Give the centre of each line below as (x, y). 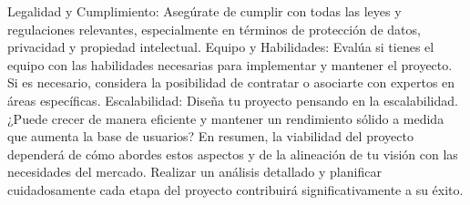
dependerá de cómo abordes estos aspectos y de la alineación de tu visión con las (233, 154)
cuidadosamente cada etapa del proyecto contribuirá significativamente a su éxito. (235, 189)
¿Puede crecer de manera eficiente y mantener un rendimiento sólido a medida (226, 118)
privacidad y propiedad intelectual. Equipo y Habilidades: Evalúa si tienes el (221, 47)
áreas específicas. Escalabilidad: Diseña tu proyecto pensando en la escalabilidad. (233, 100)
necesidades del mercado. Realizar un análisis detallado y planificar (194, 172)
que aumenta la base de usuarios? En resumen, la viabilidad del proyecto (210, 136)
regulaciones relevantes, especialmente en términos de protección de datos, (214, 29)
